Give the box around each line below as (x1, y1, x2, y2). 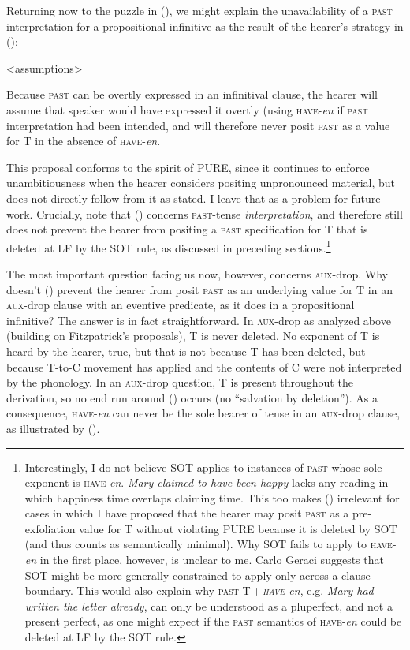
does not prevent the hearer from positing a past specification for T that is (6, 221, 368, 237)
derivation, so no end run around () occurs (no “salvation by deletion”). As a (6, 389, 378, 405)
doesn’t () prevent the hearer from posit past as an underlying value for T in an (6, 281, 393, 297)
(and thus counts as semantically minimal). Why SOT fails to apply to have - (24, 536, 397, 552)
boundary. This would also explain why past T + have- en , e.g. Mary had (24, 582, 374, 599)
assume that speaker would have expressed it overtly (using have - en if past (6, 101, 368, 118)
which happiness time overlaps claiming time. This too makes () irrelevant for (24, 489, 400, 506)
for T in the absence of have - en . (6, 133, 161, 149)
